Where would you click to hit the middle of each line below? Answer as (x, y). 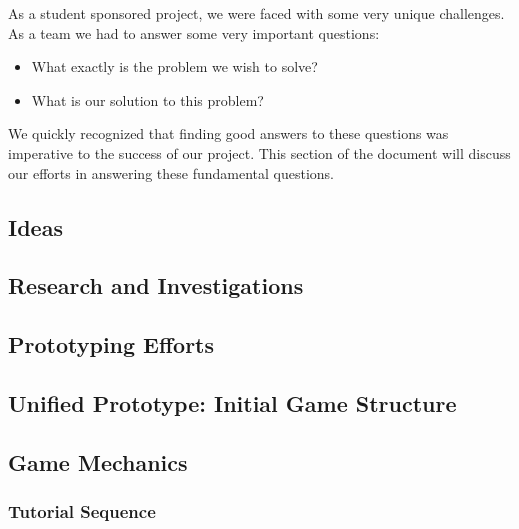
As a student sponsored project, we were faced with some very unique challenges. (256, 13)
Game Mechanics (98, 461)
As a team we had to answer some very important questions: (194, 32)
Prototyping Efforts (111, 344)
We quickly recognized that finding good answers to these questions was (228, 133)
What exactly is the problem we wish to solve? (174, 66)
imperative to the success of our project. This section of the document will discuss (259, 152)
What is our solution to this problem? (147, 99)
